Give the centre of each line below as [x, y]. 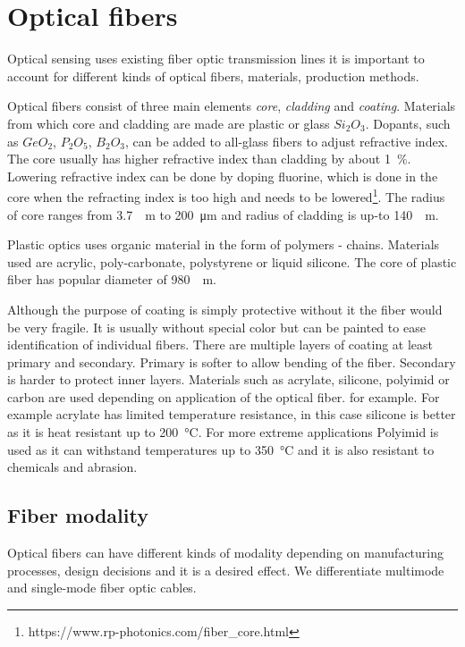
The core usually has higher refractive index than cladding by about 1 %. [209, 159]
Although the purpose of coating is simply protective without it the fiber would [225, 309]
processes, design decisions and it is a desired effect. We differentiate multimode [226, 570]
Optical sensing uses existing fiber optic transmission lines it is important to [216, 59]
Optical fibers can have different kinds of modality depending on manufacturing [225, 553]
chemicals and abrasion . [72, 467]
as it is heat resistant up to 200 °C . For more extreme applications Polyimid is [223, 432]
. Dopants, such [408, 123]
